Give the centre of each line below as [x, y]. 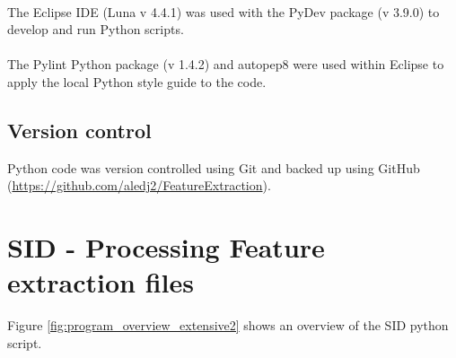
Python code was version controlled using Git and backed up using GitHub [214, 167]
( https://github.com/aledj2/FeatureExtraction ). [139, 185]
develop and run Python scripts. [96, 29]
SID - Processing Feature [166, 247]
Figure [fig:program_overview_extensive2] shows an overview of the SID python [228, 325]
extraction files [101, 282]
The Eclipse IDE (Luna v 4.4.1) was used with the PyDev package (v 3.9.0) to [224, 11]
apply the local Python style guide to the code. [137, 81]
